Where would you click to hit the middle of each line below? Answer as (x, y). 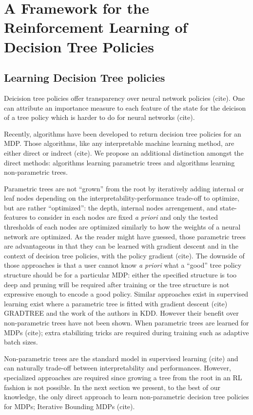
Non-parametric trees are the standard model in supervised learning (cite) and (121, 358)
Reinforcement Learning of (96, 27)
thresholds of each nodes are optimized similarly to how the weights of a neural (122, 227)
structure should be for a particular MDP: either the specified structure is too (120, 275)
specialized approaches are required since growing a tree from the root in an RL (123, 377)
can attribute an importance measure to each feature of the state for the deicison (125, 107)
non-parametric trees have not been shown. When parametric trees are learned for (126, 323)
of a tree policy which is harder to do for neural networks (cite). (99, 117)
